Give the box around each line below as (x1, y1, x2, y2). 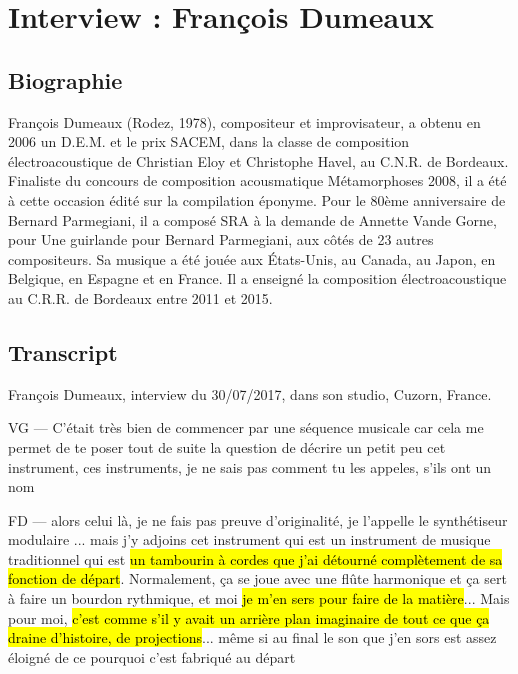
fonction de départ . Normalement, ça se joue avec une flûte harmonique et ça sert (8, 568, 507, 589)
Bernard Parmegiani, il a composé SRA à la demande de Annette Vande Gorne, (8, 209, 497, 230)
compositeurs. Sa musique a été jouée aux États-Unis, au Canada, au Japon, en (8, 248, 496, 269)
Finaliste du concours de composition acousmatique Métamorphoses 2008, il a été (8, 170, 507, 191)
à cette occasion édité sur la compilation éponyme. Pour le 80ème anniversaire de (8, 189, 506, 210)
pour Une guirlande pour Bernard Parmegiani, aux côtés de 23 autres (8, 229, 434, 250)
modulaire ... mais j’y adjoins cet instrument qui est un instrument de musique (8, 529, 491, 550)
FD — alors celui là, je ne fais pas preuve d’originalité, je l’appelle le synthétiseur (8, 509, 508, 530)
